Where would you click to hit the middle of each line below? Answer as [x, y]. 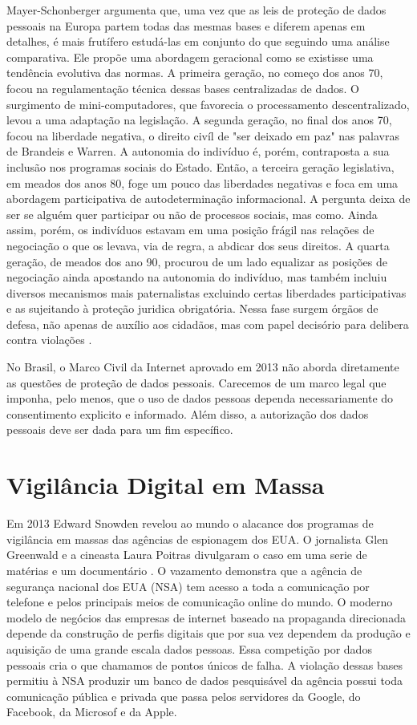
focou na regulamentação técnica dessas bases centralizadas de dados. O [183, 88]
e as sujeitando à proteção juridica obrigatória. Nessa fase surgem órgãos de [192, 308]
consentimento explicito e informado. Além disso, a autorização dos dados [188, 413]
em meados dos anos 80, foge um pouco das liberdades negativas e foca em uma [202, 182]
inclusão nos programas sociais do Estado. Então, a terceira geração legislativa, [200, 166]
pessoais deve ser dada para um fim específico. [120, 429]
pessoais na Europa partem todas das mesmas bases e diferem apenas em [186, 25]
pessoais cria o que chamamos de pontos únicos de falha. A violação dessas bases [204, 664]
